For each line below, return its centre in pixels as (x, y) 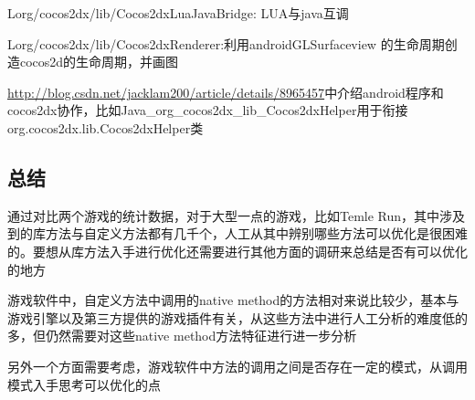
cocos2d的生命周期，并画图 (99, 62)
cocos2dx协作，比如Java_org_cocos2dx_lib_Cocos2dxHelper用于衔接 (208, 110)
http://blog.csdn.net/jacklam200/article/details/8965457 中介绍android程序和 (226, 92)
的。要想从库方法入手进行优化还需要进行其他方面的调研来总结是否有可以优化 (237, 251)
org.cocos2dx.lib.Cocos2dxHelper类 (106, 127)
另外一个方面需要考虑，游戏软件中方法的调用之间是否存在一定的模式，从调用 (237, 366)
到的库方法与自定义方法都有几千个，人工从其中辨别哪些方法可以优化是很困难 (237, 233)
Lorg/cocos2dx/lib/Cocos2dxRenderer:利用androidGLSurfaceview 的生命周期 (226, 43)
